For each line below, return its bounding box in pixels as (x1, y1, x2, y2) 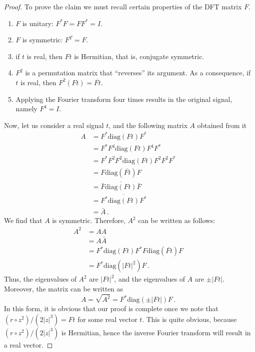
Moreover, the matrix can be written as (4, 283, 123, 293)
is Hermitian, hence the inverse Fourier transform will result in (61, 327, 251, 337)
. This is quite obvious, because (142, 314, 237, 324)
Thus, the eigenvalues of (4, 274, 77, 284)
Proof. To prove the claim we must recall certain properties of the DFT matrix (4, 1, 242, 11)
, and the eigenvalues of (114, 274, 185, 284)
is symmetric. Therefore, (52, 215, 126, 225)
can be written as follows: (138, 215, 216, 225)
